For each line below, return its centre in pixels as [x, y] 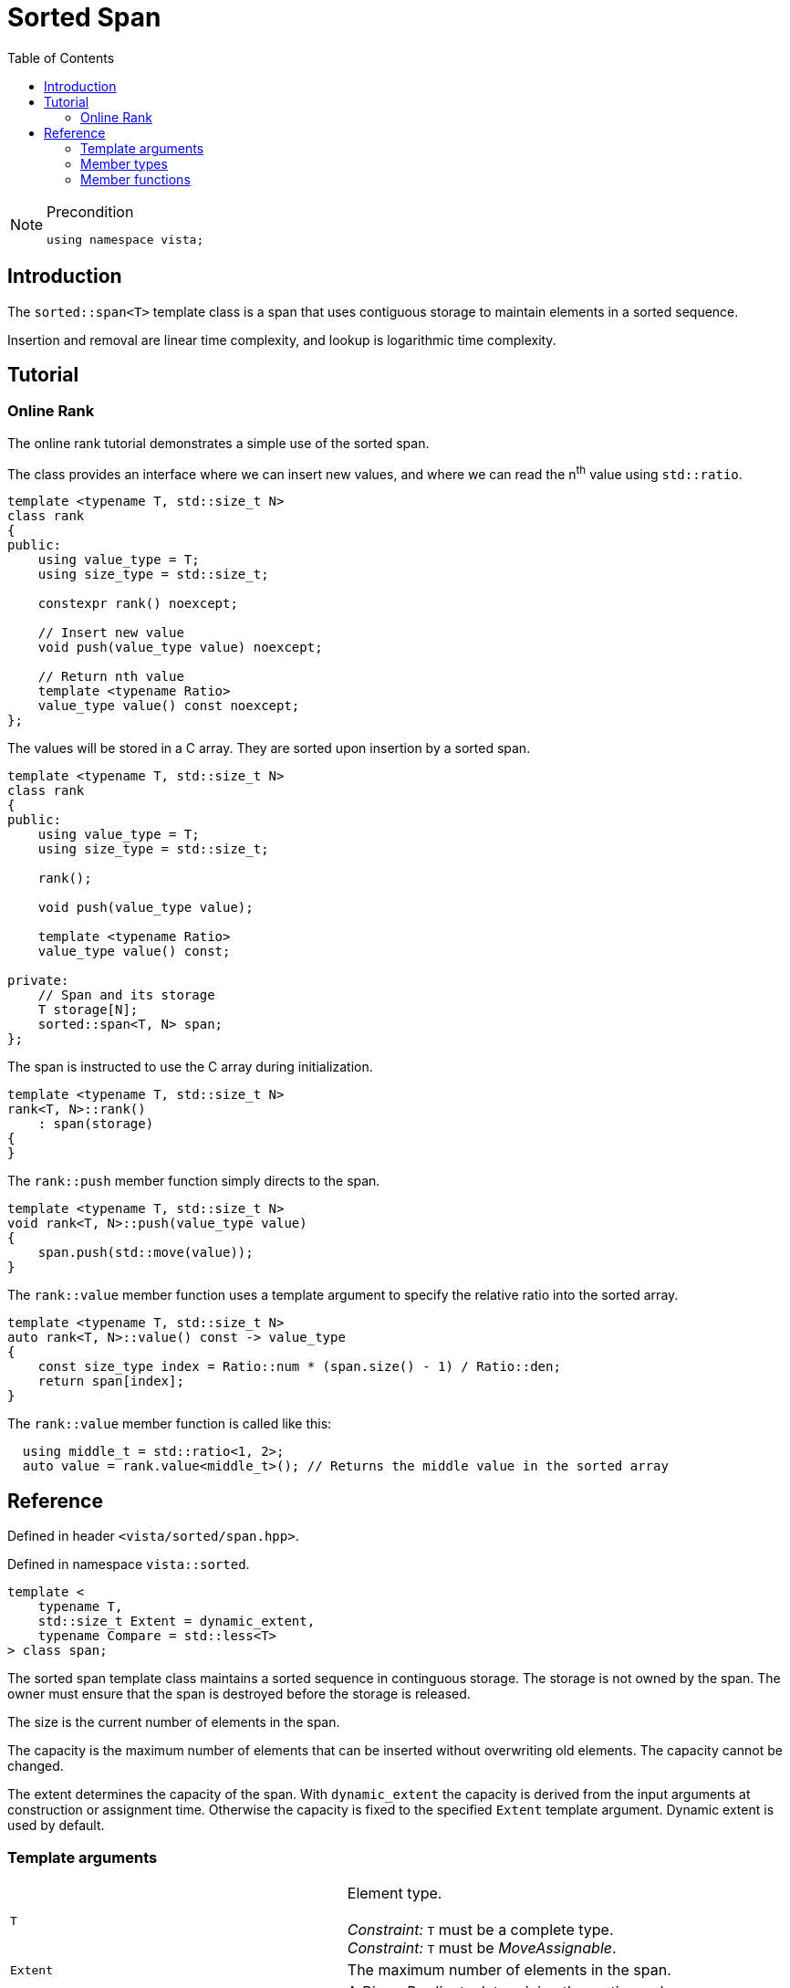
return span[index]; [111, 1381]
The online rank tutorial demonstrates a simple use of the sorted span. [218, 443]
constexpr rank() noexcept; [138, 604]
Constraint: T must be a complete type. [480, 1930]
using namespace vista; [125, 239]
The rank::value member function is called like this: [170, 1424]
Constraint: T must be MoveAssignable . [482, 1948]
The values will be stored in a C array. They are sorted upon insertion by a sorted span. [269, 748]
